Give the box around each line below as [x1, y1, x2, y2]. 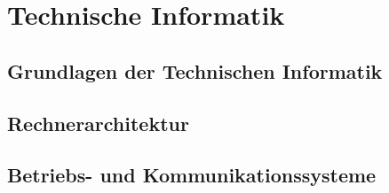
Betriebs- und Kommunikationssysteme [7, 161, 377, 189]
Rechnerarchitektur [7, 109, 189, 136]
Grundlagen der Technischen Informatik [7, 57, 383, 84]
